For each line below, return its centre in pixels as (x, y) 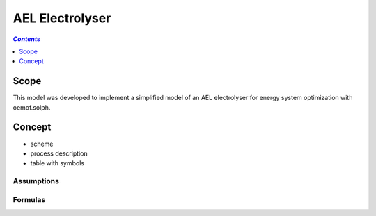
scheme (42, 144)
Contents (27, 39)
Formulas (29, 199)
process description (59, 153)
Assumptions (36, 181)
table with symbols (57, 163)
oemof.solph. (32, 107)
